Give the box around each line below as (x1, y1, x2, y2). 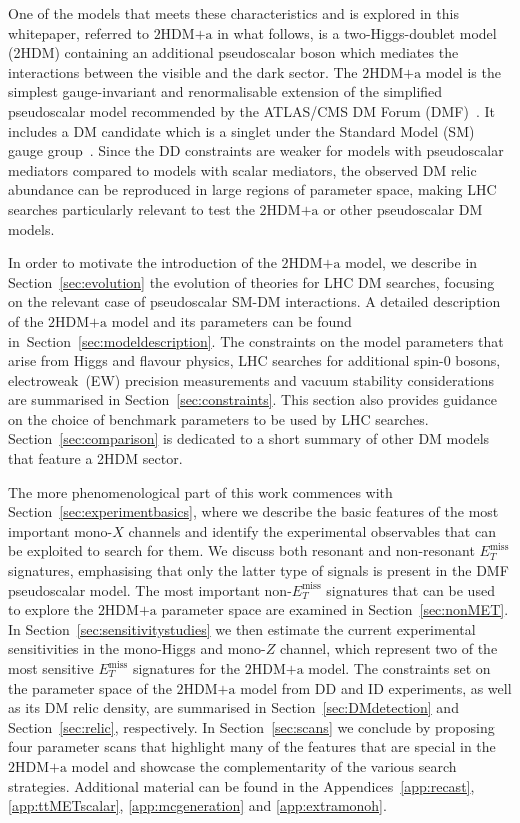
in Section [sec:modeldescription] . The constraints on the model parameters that (8, 330, 504, 351)
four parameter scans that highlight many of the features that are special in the (8, 736, 496, 757)
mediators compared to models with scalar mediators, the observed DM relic (8, 159, 477, 180)
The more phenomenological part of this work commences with (8, 481, 393, 502)
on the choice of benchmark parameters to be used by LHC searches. (8, 408, 429, 429)
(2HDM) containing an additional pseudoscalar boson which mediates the (8, 42, 459, 63)
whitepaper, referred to (8, 22, 149, 43)
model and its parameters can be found (111, 310, 352, 331)
